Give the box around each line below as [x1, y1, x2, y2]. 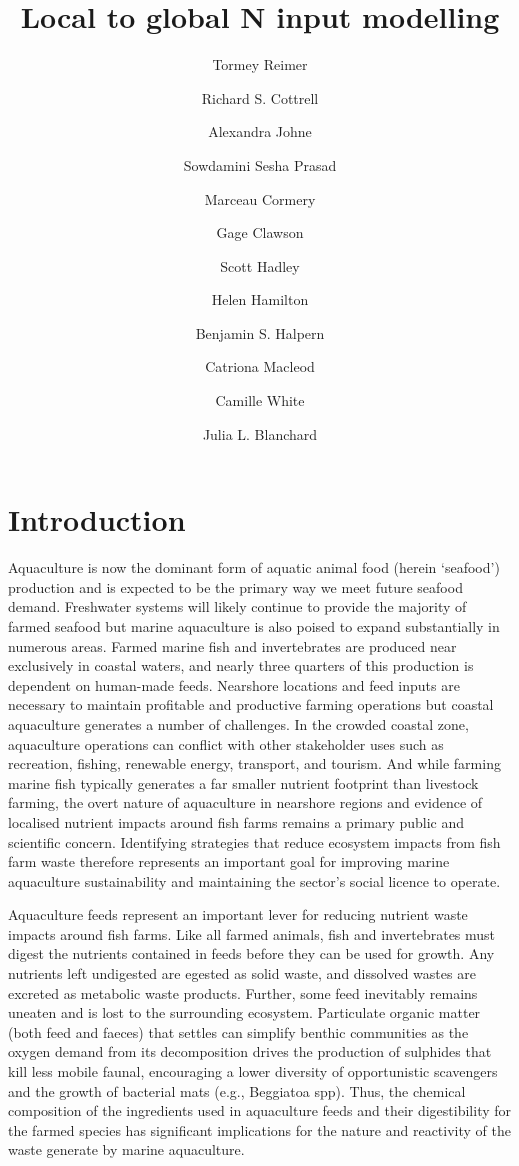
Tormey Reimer [212, 54, 308, 75]
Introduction [8, 499, 186, 540]
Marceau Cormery [204, 188, 316, 209]
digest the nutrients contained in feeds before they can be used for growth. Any [8, 943, 495, 964]
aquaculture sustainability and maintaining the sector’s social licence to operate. [8, 870, 501, 891]
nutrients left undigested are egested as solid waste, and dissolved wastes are [8, 963, 476, 984]
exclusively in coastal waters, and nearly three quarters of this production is [8, 655, 474, 676]
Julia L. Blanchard [202, 423, 318, 444]
